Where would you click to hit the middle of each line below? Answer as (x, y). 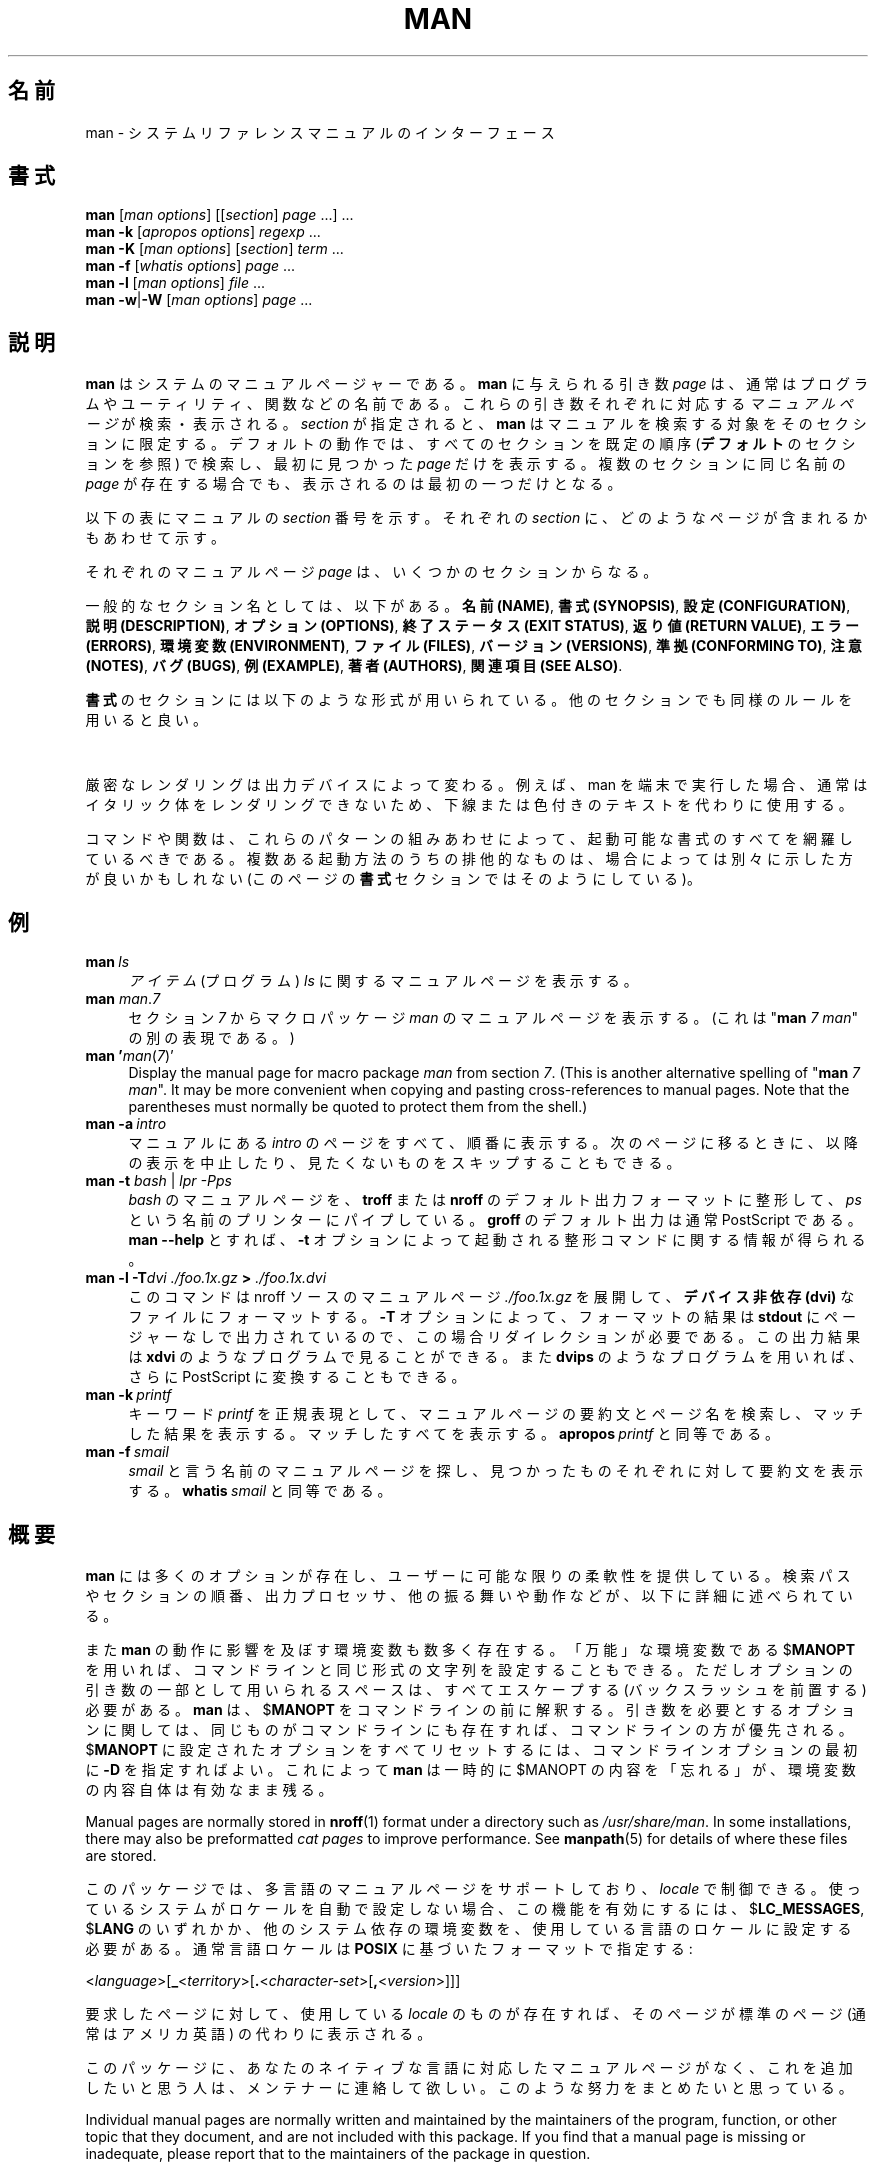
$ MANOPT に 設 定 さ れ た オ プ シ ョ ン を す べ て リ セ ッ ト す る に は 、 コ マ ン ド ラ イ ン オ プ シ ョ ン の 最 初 (471, 1749)
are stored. (121, 1855)
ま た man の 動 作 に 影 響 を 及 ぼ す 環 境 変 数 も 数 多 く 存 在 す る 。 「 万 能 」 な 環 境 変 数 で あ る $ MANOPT (470, 1649)
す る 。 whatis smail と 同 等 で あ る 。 (260, 1491)
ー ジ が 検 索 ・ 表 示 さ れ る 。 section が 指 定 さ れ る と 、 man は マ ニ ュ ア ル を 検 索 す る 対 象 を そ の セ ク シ (476, 424)
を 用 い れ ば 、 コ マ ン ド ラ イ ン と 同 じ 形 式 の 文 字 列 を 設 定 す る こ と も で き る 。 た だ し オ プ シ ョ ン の (469, 1669)
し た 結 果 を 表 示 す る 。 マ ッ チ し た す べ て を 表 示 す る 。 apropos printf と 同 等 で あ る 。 (454, 1434)
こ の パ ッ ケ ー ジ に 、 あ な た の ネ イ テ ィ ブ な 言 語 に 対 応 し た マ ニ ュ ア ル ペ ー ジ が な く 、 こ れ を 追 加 (469, 2067)
